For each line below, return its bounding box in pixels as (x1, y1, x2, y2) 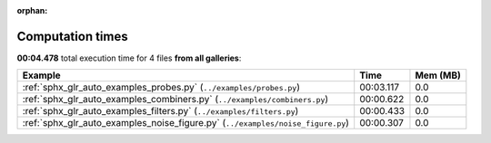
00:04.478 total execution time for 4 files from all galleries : (16, 52, 242, 63)
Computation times (16, 28, 128, 44)
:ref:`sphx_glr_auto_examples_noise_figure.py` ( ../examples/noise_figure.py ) (22, 117, 350, 129)
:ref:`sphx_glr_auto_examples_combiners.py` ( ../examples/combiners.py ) (22, 93, 329, 106)
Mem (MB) (415, 69, 461, 81)
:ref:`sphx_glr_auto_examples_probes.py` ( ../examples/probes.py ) (22, 81, 300, 94)
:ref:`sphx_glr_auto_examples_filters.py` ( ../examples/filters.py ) (22, 105, 299, 118)
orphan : (16, 5, 48, 15)
